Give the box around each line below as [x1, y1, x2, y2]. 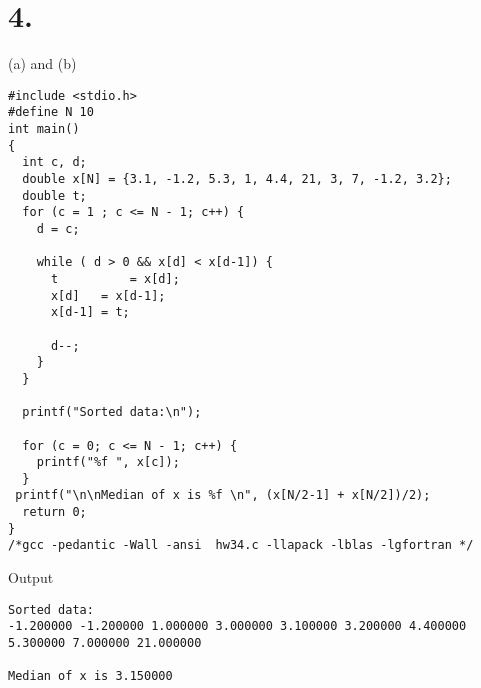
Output [8, 567, 54, 588]
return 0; [22, 505, 87, 520]
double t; [22, 188, 87, 203]
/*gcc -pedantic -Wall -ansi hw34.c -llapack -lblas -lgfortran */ [8, 538, 474, 553]
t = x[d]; [50, 271, 180, 286]
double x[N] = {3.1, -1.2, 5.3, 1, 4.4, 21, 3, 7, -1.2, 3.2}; [22, 172, 452, 186]
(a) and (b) [8, 53, 77, 74]
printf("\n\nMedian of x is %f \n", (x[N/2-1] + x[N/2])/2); [15, 488, 431, 503]
